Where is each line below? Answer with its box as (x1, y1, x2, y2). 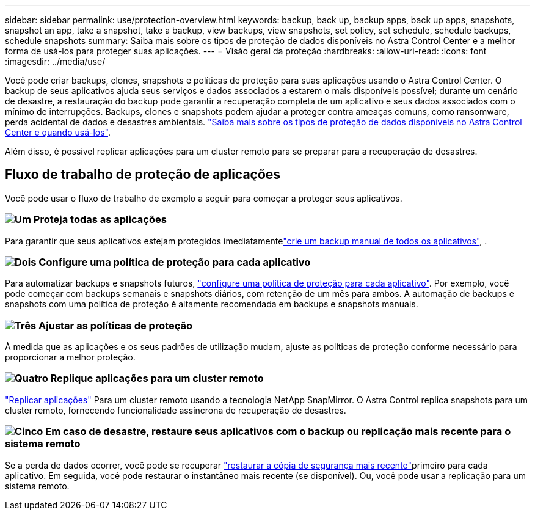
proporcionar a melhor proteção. (5, 352, 136, 363)
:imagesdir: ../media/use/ (5, 56, 106, 67)
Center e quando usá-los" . (5, 127, 111, 137)
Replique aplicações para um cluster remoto (50, 372, 264, 385)
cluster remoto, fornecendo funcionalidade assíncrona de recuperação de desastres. (5, 404, 346, 415)
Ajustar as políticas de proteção (38, 319, 193, 332)
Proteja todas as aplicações (33, 213, 167, 226)
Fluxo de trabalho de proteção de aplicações (5, 167, 281, 183)
